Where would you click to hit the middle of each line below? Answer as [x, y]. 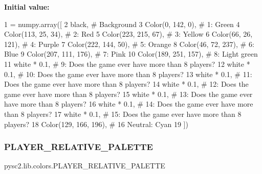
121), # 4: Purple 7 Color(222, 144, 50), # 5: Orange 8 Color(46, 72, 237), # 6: [129, 44]
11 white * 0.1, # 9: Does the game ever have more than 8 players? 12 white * [127, 64]
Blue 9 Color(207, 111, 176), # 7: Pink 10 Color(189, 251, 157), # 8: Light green [131, 54]
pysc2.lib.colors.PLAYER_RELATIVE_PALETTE [85, 166]
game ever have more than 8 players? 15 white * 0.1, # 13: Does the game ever [128, 94]
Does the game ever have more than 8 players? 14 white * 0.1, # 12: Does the [126, 84]
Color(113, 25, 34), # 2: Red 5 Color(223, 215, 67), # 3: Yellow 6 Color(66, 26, [128, 34]
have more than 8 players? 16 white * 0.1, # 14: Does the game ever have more [129, 104]
